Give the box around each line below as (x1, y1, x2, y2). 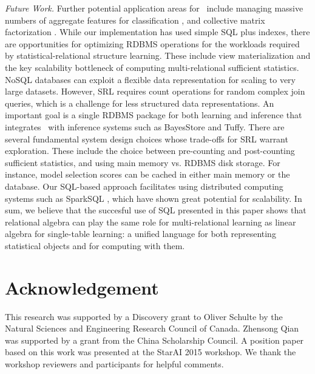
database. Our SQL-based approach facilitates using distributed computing (5, 179, 283, 192)
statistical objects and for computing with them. (5, 239, 185, 252)
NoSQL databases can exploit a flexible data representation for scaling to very (5, 73, 296, 85)
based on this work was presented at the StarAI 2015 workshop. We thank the (5, 346, 296, 358)
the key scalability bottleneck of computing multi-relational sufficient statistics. (5, 61, 299, 73)
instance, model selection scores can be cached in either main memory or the (5, 168, 290, 181)
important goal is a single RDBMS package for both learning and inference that (5, 109, 302, 121)
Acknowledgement (5, 275, 159, 299)
